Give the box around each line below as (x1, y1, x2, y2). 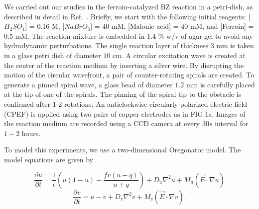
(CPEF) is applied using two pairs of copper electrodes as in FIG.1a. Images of (4, 108, 246, 119)
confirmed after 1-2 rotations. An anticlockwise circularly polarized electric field (4, 98, 248, 109)
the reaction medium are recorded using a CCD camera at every (4, 118, 200, 129)
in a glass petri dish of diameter (4, 50, 101, 60)
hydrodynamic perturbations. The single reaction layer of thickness (4, 40, 209, 51)
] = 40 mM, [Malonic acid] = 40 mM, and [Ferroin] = (90, 21, 254, 31)
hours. (21, 128, 41, 138)
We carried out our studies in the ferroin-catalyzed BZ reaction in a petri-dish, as (4, 1, 253, 11)
